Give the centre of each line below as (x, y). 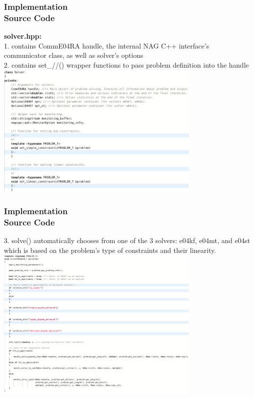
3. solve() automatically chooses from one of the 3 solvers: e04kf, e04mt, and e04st (127, 240)
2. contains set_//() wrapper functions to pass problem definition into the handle (127, 64)
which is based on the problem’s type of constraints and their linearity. (110, 250)
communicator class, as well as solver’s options (74, 55)
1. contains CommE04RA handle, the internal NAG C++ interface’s (107, 45)
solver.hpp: (23, 36)
